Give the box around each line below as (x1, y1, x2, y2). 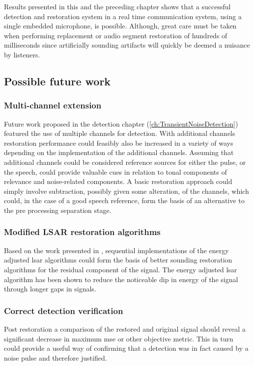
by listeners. (4, 49, 40, 59)
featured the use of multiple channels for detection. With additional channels (4, 128, 235, 138)
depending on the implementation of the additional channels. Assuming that (4, 147, 234, 157)
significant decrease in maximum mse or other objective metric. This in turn (4, 333, 233, 343)
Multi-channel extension (4, 99, 102, 111)
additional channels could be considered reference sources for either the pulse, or (4, 157, 246, 167)
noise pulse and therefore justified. (4, 352, 107, 363)
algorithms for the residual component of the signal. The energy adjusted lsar (4, 264, 237, 274)
